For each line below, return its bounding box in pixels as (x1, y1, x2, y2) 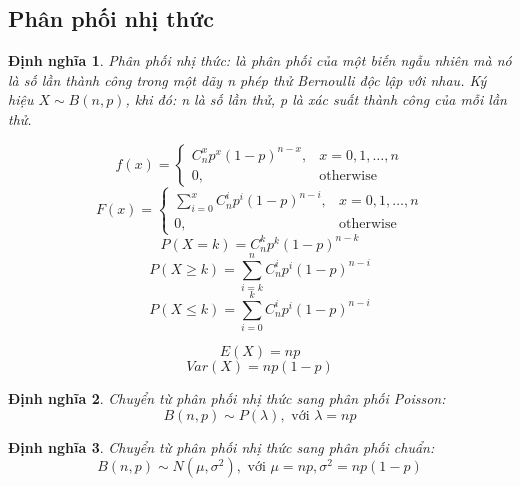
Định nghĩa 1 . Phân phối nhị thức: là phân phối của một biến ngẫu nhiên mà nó (8, 50, 512, 71)
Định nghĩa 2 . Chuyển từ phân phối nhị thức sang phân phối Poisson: (8, 388, 446, 409)
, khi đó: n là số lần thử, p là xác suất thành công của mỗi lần (125, 89, 507, 110)
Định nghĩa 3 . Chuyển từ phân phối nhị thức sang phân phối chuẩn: (8, 436, 435, 457)
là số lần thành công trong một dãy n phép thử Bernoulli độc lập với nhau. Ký (8, 69, 487, 90)
